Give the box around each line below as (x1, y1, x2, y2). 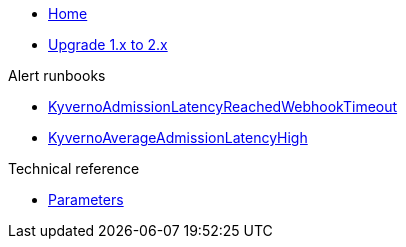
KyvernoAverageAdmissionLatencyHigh (48, 129, 308, 146)
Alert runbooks (8, 67, 106, 84)
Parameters (48, 191, 124, 208)
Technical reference (8, 160, 140, 177)
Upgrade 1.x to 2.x (48, 36, 168, 53)
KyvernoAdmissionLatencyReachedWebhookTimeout (48, 98, 398, 115)
